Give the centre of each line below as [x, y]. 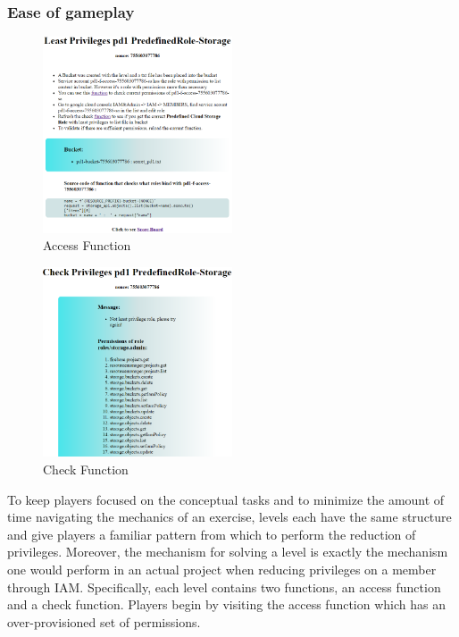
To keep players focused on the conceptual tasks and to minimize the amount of [226, 499]
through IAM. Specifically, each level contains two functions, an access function [224, 587]
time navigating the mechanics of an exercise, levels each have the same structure [229, 517]
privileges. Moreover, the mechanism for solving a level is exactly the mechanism [228, 552]
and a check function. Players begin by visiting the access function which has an [227, 604]
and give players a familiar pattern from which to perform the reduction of [212, 534]
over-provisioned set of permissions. [104, 621]
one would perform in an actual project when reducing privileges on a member [222, 570]
